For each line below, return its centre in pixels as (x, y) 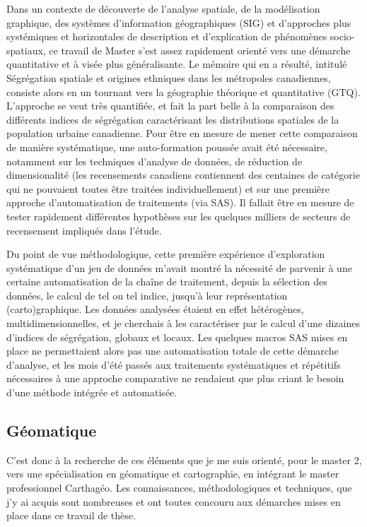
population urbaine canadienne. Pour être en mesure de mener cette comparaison (182, 133)
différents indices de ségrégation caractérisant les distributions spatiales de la (173, 119)
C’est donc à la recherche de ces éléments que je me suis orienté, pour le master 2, (184, 460)
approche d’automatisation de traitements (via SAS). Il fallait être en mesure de (180, 202)
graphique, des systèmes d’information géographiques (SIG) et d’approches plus (179, 22)
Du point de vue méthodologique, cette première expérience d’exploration (166, 254)
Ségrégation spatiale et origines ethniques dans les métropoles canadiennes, (169, 77)
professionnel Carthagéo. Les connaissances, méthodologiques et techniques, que (179, 488)
